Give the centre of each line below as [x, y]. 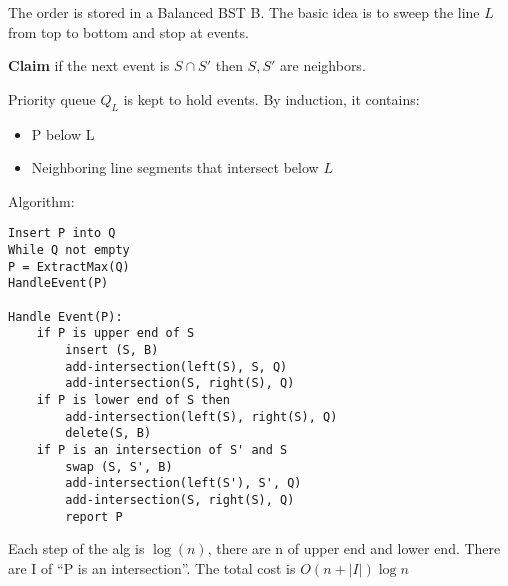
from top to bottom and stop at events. [128, 31]
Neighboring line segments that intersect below [175, 167]
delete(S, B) [108, 433]
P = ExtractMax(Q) [69, 266]
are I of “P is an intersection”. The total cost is [152, 567]
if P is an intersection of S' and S [162, 449]
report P [94, 516]
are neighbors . [323, 65]
